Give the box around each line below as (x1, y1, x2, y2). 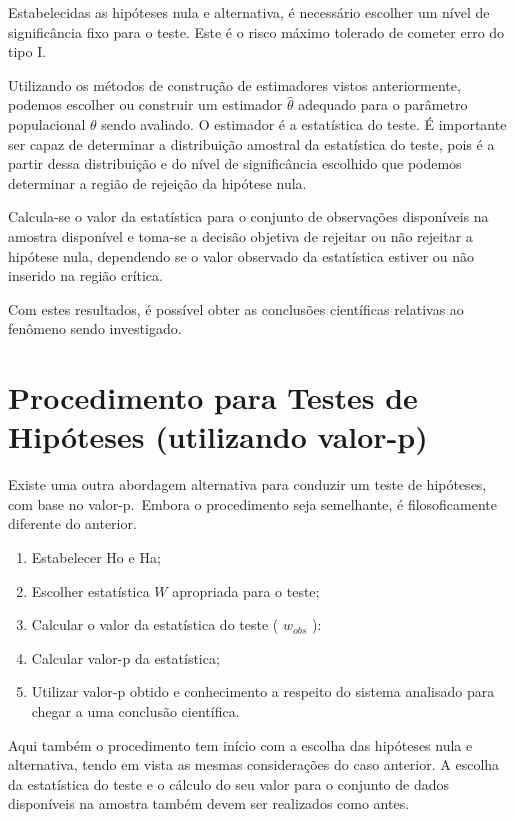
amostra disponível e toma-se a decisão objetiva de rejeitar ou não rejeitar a (8, 225, 473, 246)
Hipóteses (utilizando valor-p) (8, 416, 428, 457)
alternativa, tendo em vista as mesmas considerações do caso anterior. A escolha (8, 754, 500, 775)
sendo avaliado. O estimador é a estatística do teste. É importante (101, 113, 507, 134)
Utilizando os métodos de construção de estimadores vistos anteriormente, (8, 74, 461, 95)
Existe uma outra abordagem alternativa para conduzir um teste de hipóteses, (8, 474, 487, 495)
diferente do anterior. (8, 513, 137, 534)
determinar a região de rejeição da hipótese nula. (8, 172, 307, 193)
